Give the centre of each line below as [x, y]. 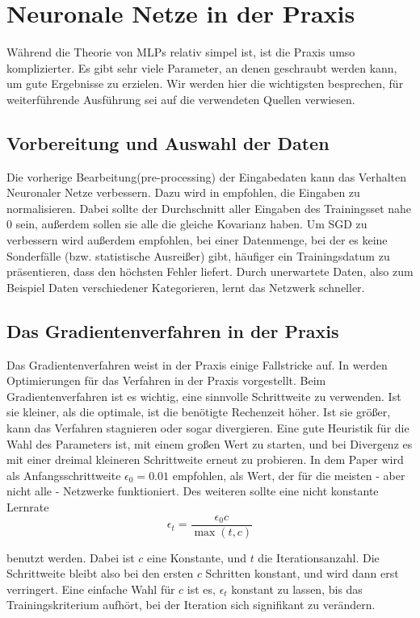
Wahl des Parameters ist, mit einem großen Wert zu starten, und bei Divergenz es [210, 443]
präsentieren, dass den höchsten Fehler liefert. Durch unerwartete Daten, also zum [210, 271]
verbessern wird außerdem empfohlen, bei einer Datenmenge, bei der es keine [197, 240]
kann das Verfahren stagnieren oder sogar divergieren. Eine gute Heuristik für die [208, 428]
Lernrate [28, 507]
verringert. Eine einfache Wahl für [91, 589]
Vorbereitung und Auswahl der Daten [168, 142]
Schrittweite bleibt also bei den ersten [100, 573]
